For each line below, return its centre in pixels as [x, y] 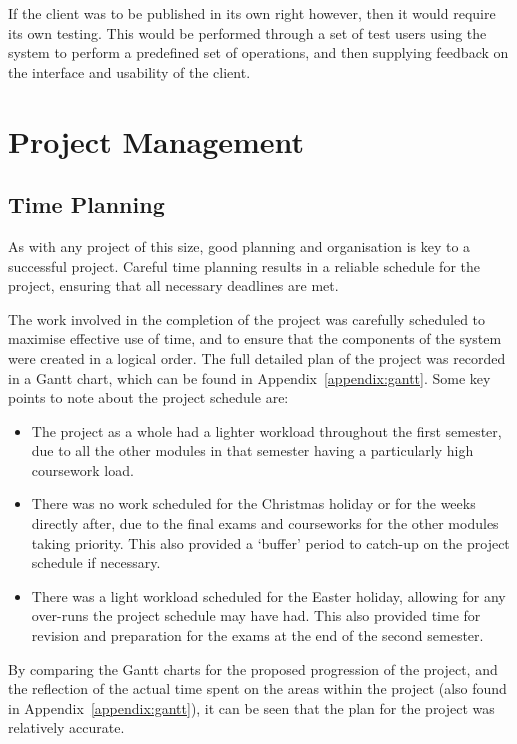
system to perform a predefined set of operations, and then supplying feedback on [258, 52]
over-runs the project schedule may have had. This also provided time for [256, 615]
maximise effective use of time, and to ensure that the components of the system [255, 338]
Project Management [156, 140]
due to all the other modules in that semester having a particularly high [252, 450]
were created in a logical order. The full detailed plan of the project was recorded [257, 357]
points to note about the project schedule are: [148, 397]
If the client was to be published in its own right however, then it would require [252, 13]
